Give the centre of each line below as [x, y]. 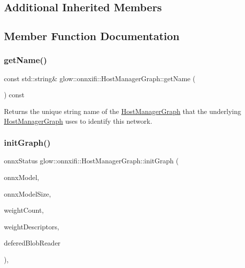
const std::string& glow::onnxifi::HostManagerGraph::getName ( [100, 78]
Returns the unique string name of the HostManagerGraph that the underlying [122, 111]
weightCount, [24, 210]
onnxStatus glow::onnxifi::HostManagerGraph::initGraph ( [91, 161]
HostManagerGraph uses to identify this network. [78, 121]
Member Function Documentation [92, 36]
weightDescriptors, [32, 226]
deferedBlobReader [32, 243]
